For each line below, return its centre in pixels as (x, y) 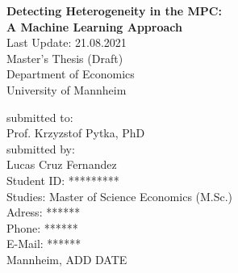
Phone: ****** (42, 227)
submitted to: (40, 117)
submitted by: (41, 148)
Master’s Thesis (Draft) (65, 58)
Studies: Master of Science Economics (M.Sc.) (120, 196)
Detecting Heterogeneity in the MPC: (114, 10)
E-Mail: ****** (44, 244)
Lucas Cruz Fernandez (62, 164)
